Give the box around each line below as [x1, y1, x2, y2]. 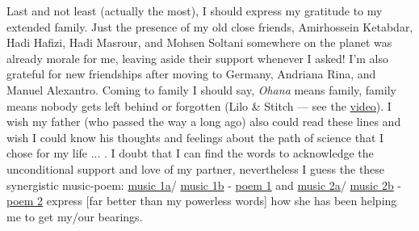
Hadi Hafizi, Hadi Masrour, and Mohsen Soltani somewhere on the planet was [6, 34, 392, 51]
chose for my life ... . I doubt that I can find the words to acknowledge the [6, 145, 374, 162]
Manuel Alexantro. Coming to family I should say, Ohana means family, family [6, 81, 396, 98]
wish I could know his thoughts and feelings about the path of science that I [6, 128, 384, 145]
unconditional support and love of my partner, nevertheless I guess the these [6, 160, 385, 177]
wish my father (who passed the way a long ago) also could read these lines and [6, 113, 401, 130]
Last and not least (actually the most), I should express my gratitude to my [6, 2, 383, 19]
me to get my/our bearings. [6, 208, 143, 225]
